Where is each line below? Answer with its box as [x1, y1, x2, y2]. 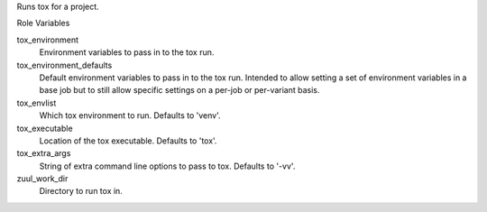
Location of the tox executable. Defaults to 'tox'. [39, 135, 217, 146]
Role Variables [16, 18, 70, 29]
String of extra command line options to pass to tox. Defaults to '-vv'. [39, 161, 296, 171]
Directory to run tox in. [39, 186, 124, 197]
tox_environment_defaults [16, 60, 113, 70]
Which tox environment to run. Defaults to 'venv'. [39, 110, 221, 121]
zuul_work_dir [16, 173, 69, 184]
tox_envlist [16, 97, 57, 108]
